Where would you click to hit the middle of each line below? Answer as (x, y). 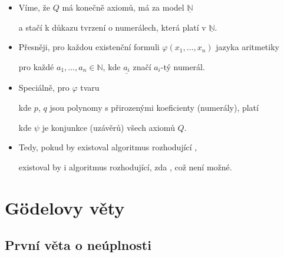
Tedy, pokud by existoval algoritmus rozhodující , (108, 147)
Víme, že (34, 7)
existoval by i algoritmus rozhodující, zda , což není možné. (125, 167)
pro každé (36, 66)
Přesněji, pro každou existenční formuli (89, 47)
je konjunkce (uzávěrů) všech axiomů (108, 127)
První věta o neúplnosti (78, 245)
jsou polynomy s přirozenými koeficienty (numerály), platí (154, 108)
